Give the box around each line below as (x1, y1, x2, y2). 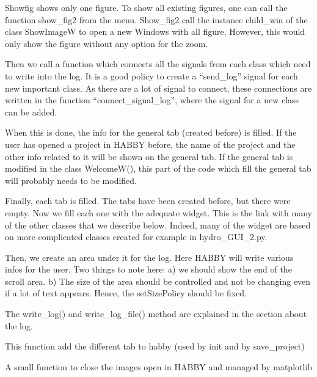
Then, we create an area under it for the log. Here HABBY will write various (5, 251, 294, 263)
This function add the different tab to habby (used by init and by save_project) (5, 340, 305, 353)
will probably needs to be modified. (5, 174, 137, 186)
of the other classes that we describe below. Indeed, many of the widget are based (5, 218, 311, 231)
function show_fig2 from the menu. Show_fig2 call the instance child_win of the (5, 13, 308, 26)
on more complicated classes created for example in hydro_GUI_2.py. (5, 230, 268, 243)
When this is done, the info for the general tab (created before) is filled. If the (5, 126, 297, 139)
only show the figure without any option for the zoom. (5, 37, 208, 49)
